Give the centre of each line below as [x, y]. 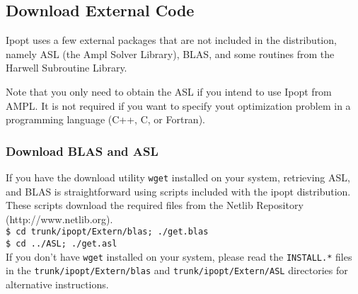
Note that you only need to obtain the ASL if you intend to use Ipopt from [169, 91]
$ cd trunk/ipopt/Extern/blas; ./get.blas [107, 232]
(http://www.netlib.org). [59, 219]
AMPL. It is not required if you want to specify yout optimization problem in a [178, 105]
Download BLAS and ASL [82, 151]
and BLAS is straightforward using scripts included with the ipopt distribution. [178, 191]
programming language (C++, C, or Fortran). [105, 119]
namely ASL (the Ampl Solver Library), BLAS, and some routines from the [170, 53]
